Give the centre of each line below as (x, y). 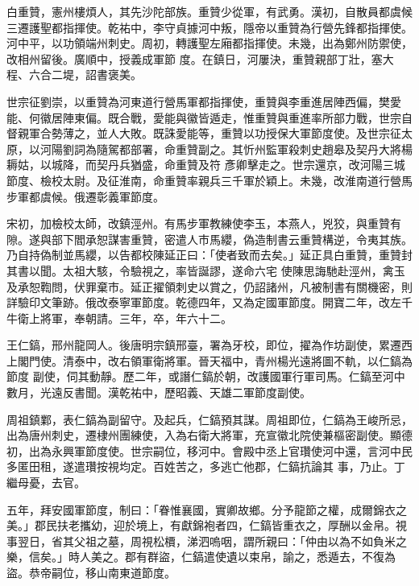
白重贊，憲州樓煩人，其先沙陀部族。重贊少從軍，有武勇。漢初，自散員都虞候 (209, 11)
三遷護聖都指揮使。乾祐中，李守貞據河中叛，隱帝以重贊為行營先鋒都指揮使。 (209, 27)
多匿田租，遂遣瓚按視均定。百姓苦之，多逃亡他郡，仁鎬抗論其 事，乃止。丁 (206, 466)
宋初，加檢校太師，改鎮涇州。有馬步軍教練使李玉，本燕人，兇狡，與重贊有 (204, 223)
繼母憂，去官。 (46, 483)
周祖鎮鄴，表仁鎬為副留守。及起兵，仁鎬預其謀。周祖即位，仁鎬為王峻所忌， (209, 419)
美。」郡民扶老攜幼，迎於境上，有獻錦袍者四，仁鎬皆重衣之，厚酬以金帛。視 (207, 525)
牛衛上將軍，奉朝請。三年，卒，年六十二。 (119, 318)
